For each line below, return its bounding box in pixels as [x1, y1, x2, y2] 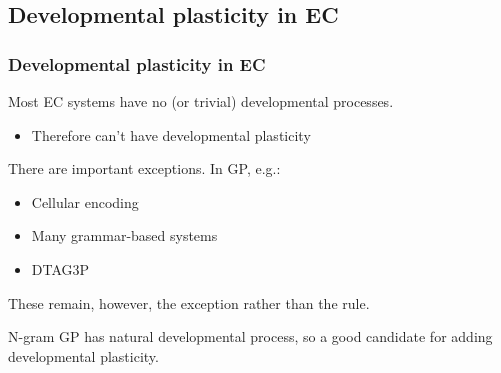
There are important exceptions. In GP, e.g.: [8, 158, 281, 179]
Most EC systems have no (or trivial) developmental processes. [8, 91, 394, 111]
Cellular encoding [31, 191, 139, 212]
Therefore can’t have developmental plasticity [31, 124, 311, 145]
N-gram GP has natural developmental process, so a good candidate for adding [8, 326, 493, 347]
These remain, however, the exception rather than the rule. [8, 292, 370, 313]
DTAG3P [31, 258, 90, 279]
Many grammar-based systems [31, 225, 218, 246]
